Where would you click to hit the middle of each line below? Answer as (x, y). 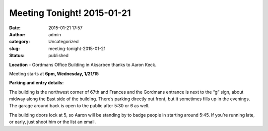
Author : (17, 34)
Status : (17, 56)
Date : (15, 28)
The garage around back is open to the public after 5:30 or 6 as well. (79, 106)
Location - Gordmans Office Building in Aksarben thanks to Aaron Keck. (83, 65)
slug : (14, 48)
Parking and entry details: (36, 83)
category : (20, 42)
